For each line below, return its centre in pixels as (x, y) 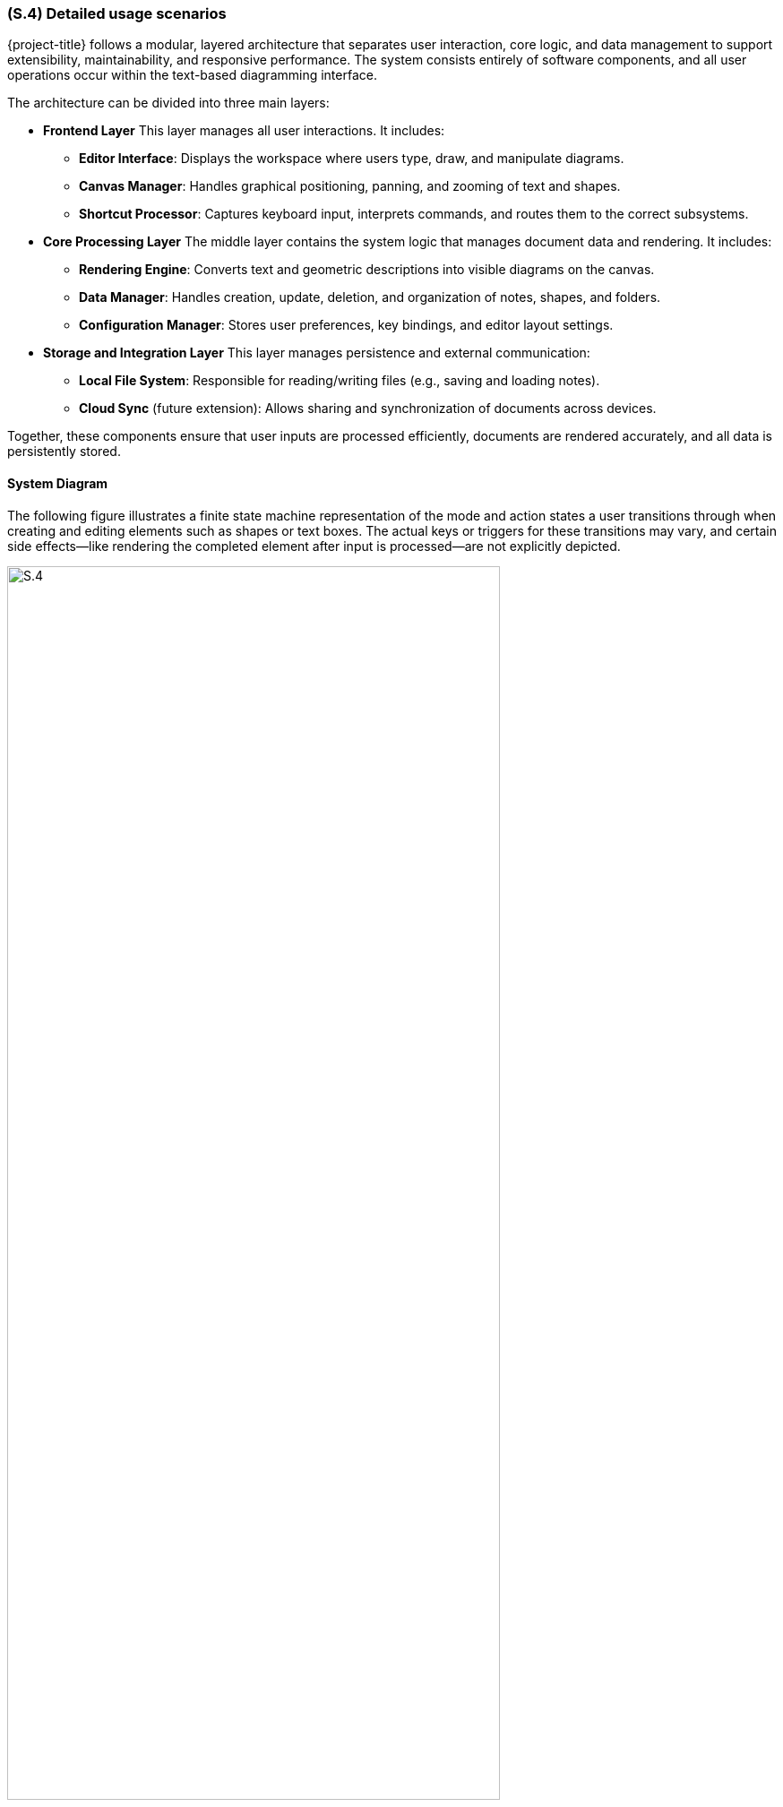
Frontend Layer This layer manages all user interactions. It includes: (244, 131)
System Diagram (58, 483)
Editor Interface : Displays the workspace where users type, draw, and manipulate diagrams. (352, 159)
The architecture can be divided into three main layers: (168, 103)
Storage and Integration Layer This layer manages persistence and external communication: (317, 353)
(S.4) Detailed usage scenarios (117, 13)
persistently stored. (64, 452)
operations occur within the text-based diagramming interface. (192, 75)
